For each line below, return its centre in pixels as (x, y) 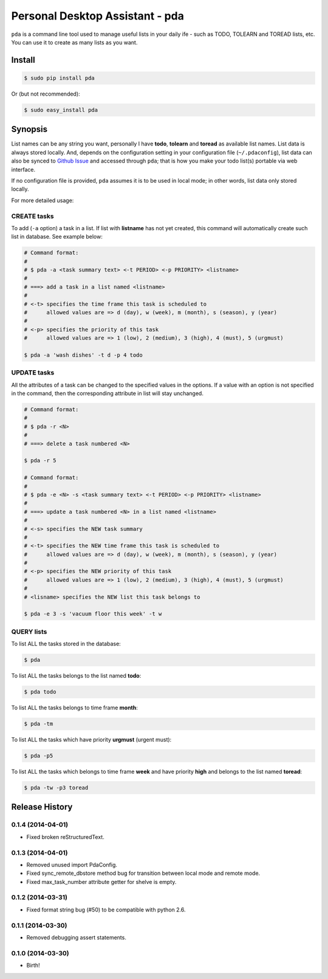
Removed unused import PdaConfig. (72, 865)
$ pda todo (40, 692)
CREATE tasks (32, 216)
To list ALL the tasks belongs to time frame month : (74, 708)
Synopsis (29, 129)
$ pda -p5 (39, 756)
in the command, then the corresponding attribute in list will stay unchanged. (107, 393)
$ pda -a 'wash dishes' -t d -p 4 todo (83, 355)
